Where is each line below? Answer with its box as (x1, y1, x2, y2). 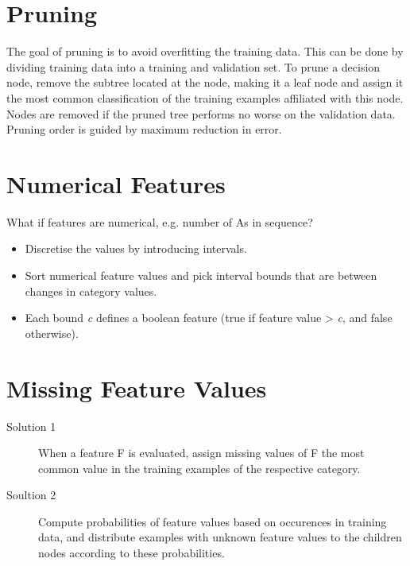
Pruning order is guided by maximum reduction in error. (6, 121, 282, 138)
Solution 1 (6, 417, 56, 434)
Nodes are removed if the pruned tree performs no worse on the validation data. (6, 105, 396, 122)
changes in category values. (25, 282, 157, 299)
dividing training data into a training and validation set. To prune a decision (6, 58, 381, 75)
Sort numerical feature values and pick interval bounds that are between (25, 267, 377, 283)
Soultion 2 (6, 487, 56, 503)
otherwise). (25, 324, 79, 341)
